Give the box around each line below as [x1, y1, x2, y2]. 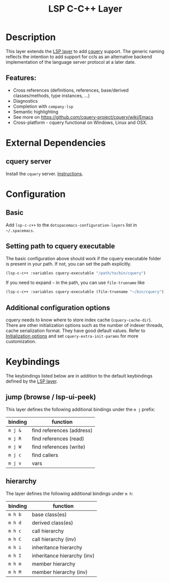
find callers [31, 451, 59, 459]
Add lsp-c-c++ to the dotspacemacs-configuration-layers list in [6, 222, 137, 228]
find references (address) [31, 427, 93, 434]
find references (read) [31, 435, 85, 442]
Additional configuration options [6, 303, 110, 312]
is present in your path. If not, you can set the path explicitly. [6, 261, 132, 267]
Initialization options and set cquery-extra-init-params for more [6, 333, 138, 339]
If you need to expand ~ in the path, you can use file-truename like [6, 279, 145, 286]
